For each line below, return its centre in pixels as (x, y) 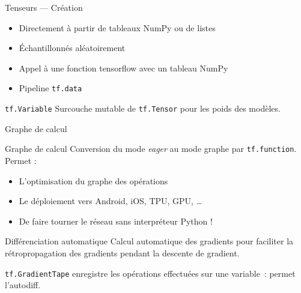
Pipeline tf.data (50, 88)
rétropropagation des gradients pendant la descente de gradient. (122, 252)
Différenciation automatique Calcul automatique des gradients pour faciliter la (149, 241)
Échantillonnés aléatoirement (72, 48)
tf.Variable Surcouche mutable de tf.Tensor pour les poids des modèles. (143, 108)
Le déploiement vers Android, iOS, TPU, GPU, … (111, 201)
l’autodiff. (23, 285)
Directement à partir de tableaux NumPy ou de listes (117, 27)
